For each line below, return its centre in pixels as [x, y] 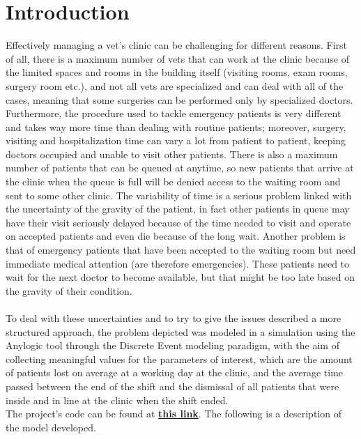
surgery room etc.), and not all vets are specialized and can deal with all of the [175, 85]
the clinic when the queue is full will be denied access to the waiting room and [173, 182]
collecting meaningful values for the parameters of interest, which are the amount [179, 359]
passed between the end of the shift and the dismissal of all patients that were [172, 386]
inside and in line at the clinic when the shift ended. [117, 400]
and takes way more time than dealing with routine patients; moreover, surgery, [176, 126]
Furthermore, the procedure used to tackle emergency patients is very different [174, 113]
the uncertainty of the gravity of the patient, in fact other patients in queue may [178, 209]
